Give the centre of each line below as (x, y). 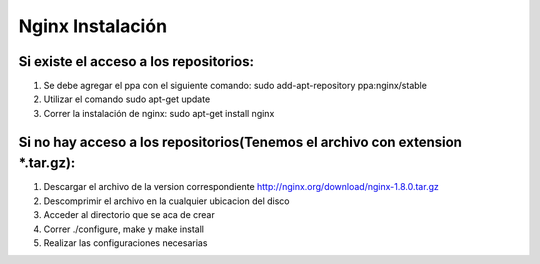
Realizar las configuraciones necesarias (125, 242)
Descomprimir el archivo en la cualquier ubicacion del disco (166, 201)
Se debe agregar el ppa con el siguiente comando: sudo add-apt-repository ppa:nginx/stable (235, 86)
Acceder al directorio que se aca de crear (129, 215)
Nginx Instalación (93, 26)
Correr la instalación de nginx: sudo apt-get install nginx (159, 113)
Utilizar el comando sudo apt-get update (127, 99)
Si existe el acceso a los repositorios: (136, 61)
